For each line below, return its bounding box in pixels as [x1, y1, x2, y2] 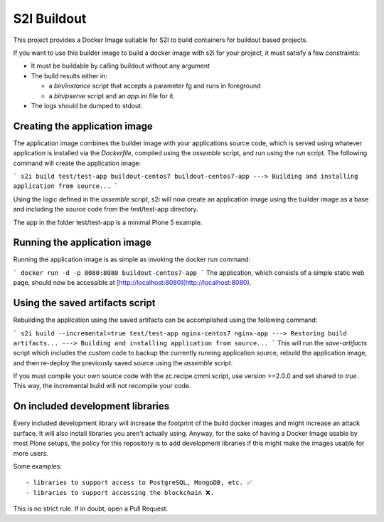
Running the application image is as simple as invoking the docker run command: [13, 255, 251, 263]
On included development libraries [13, 400, 170, 412]
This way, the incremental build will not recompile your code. [13, 382, 191, 390]
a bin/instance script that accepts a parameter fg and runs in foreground [48, 82, 261, 90]
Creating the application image [13, 120, 153, 132]
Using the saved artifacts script [13, 297, 156, 309]
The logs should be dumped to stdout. [31, 101, 143, 110]
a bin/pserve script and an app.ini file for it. [48, 91, 176, 100]
